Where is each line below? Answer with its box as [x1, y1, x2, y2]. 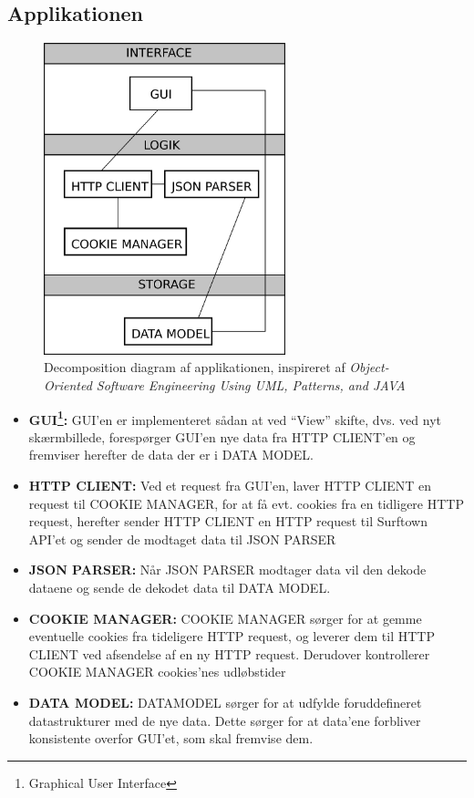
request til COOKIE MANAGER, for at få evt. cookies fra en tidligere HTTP [28, 493, 464, 513]
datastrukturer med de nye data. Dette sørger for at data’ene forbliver [28, 710, 421, 730]
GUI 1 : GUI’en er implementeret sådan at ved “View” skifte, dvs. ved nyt [28, 407, 441, 429]
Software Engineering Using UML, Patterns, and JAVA [96, 376, 406, 395]
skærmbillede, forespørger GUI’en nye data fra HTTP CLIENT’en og [28, 427, 416, 446]
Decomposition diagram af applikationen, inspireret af [44, 358, 345, 377]
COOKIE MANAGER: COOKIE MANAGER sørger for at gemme [28, 608, 422, 627]
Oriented [44, 376, 92, 395]
